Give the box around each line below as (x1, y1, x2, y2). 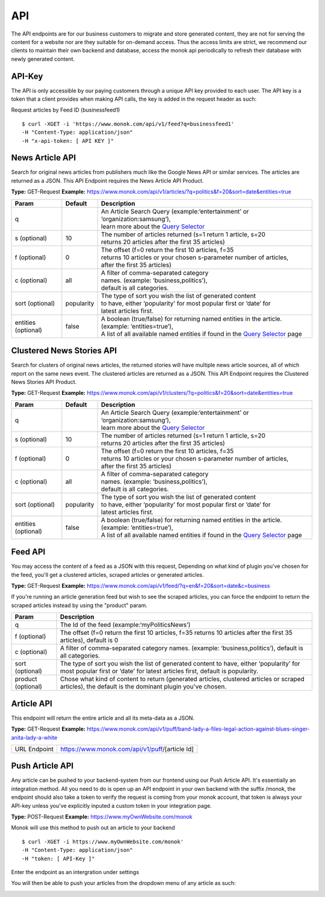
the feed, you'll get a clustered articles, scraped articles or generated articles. (11, 571, 204, 578)
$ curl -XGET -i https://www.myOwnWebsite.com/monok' (22, 838, 184, 845)
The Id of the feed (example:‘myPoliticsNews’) (60, 621, 191, 629)
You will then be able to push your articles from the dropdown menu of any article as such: (11, 880, 236, 887)
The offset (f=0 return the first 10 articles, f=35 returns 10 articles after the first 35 (60, 629, 293, 637)
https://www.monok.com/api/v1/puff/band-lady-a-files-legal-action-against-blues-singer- (86, 725, 310, 732)
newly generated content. (11, 55, 75, 63)
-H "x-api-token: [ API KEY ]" (22, 137, 114, 144)
